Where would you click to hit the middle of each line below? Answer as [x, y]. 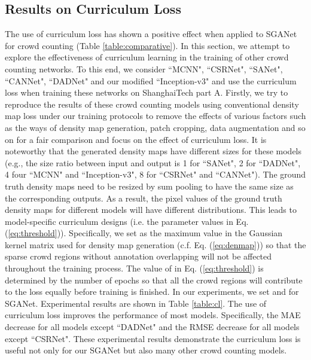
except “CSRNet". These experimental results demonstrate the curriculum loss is [153, 338]
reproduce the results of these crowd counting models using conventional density [152, 104]
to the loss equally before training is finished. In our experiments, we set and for [152, 292]
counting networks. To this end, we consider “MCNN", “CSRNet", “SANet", [144, 68]
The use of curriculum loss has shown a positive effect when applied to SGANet [151, 34]
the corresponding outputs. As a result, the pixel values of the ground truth [144, 198]
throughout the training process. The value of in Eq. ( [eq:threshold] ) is [134, 268]
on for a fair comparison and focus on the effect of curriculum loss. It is [136, 139]
